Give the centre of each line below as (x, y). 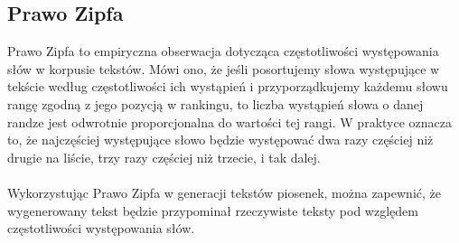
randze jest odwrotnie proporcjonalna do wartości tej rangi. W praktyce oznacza (229, 121)
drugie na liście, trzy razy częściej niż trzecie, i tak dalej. (164, 157)
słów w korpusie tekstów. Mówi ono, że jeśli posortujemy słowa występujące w (224, 68)
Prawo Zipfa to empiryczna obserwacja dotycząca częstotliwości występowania (223, 51)
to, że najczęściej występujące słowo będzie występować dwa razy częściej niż (220, 140)
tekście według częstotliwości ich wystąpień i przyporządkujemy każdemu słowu (228, 86)
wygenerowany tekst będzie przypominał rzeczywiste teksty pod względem (213, 210)
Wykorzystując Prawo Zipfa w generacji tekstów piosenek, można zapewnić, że (225, 192)
